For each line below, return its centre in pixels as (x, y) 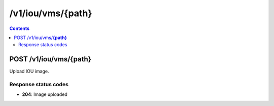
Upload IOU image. (29, 72)
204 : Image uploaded (45, 94)
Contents (20, 28)
